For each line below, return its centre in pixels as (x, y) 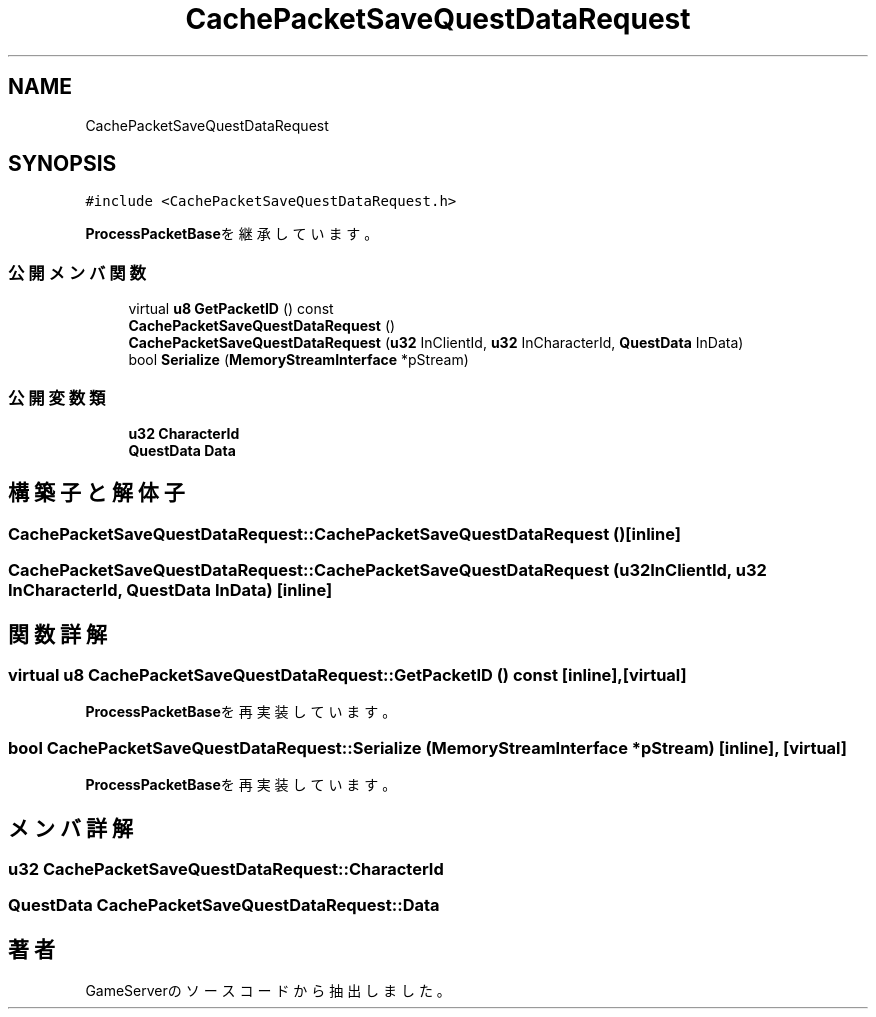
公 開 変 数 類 (57, 397)
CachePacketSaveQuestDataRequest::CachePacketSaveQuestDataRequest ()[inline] (344, 533)
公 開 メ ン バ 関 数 (77, 272)
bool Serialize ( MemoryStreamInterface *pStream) (298, 360)
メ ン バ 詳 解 (70, 828)
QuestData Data (182, 450)
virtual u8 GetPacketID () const (231, 309)
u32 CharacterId (184, 433)
